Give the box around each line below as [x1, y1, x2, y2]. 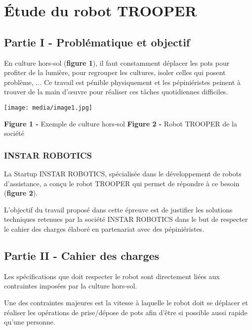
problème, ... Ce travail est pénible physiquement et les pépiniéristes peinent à [4, 77, 241, 87]
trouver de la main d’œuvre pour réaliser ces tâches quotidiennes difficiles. [4, 86, 228, 97]
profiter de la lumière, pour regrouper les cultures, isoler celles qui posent [4, 67, 226, 78]
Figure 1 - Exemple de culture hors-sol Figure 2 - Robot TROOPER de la [4, 118, 237, 128]
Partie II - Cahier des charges [4, 247, 160, 263]
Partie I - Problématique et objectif [4, 34, 190, 49]
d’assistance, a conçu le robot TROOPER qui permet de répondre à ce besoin [4, 178, 240, 188]
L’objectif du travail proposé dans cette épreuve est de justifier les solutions [4, 204, 233, 214]
